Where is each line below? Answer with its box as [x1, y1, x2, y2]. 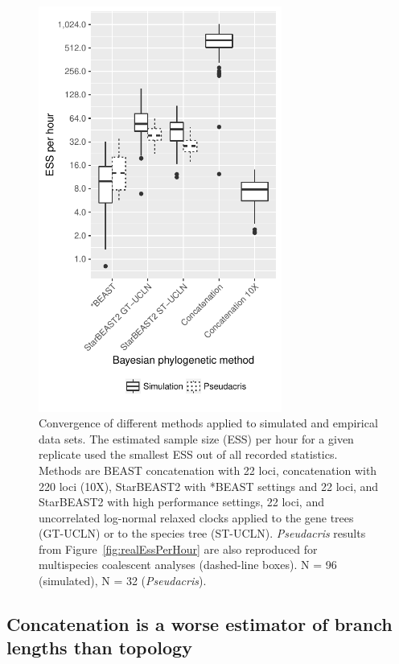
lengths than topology [6, 635, 192, 660]
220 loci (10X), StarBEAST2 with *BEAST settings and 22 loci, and [39, 477, 379, 494]
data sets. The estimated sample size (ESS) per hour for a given [39, 430, 354, 447]
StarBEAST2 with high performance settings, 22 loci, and [39, 493, 324, 510]
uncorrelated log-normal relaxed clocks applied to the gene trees [39, 509, 354, 526]
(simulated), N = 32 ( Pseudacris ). [39, 572, 207, 589]
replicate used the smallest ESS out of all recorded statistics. [39, 446, 338, 463]
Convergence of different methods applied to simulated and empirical [39, 414, 378, 431]
